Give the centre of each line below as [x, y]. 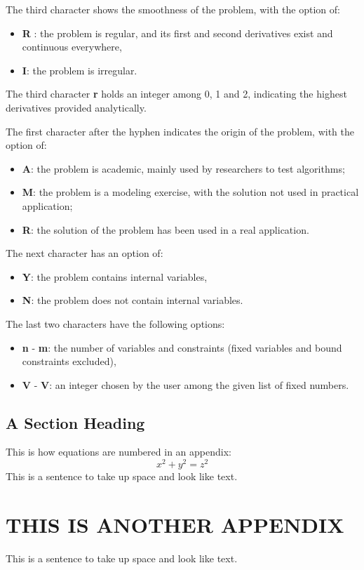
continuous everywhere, [72, 47]
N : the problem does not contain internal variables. [133, 300]
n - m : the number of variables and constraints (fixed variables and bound [182, 347]
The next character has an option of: [85, 253]
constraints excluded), [69, 361]
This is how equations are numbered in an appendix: [119, 452]
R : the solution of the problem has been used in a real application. [166, 229]
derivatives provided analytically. [76, 107]
